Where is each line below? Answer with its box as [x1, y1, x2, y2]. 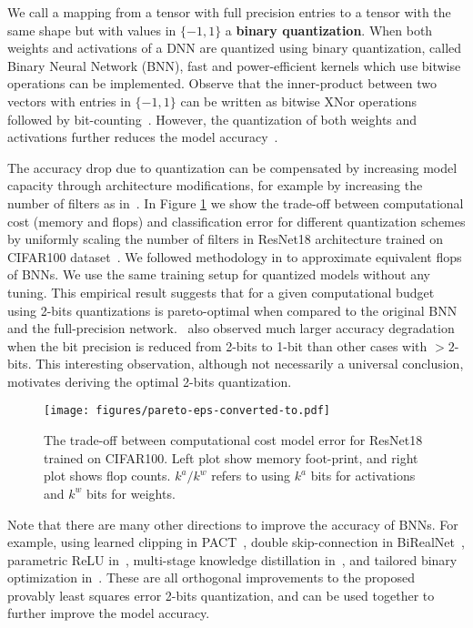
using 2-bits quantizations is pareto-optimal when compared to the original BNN [7, 300, 458, 319]
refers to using [211, 466, 291, 485]
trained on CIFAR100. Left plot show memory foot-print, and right [44, 448, 418, 467]
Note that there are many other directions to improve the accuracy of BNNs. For [7, 514, 458, 533]
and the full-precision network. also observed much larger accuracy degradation [7, 319, 455, 338]
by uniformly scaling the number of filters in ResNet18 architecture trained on [7, 229, 444, 248]
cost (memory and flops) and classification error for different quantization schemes [7, 211, 466, 230]
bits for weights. [86, 483, 176, 502]
